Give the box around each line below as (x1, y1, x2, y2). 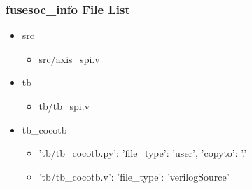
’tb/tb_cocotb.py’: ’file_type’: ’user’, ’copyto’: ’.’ (38, 146, 247, 160)
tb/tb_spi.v (38, 99, 90, 113)
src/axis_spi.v (38, 51, 100, 66)
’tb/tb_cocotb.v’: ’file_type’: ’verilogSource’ (38, 169, 230, 183)
